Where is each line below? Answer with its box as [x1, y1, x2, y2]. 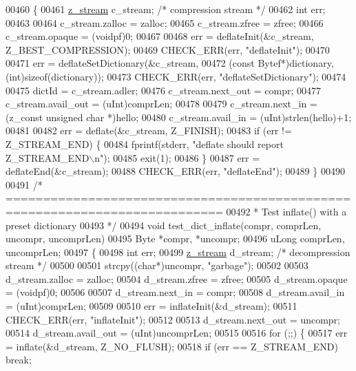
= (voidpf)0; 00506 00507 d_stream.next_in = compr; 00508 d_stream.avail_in [6, 285, 345, 299]
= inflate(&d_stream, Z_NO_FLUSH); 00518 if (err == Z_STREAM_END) [6, 339, 338, 353]
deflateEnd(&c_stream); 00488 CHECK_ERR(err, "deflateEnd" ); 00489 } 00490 [6, 164, 345, 178]
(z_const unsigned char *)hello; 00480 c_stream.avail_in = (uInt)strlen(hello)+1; [6, 109, 352, 124]
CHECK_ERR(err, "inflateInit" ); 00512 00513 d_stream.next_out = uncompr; [6, 312, 340, 326]
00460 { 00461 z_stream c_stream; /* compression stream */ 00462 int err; [6, 2, 326, 16]
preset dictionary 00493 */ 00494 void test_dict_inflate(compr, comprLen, [6, 218, 322, 232]
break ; [6, 352, 32, 367]
